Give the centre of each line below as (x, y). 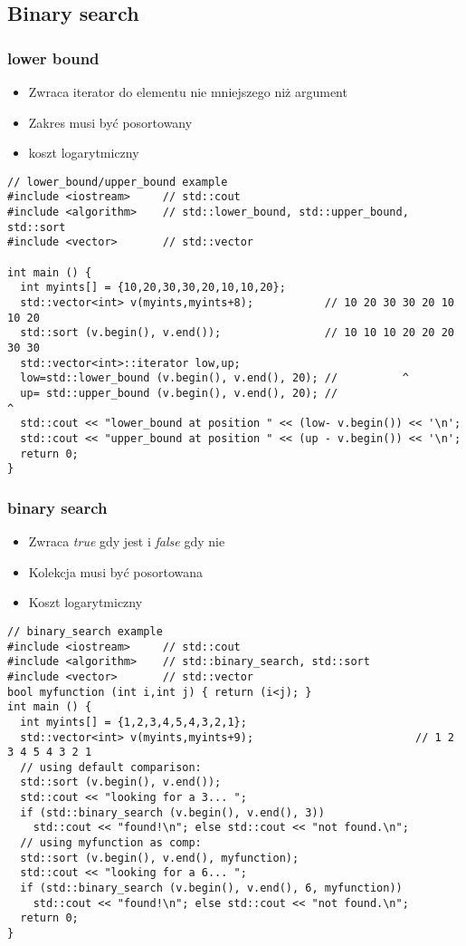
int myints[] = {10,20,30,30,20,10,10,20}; (153, 288)
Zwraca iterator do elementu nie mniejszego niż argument (188, 92)
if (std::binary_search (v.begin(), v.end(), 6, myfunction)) (211, 888)
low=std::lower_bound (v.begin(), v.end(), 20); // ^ (214, 378)
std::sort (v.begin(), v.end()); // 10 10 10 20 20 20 (237, 333)
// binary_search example (85, 631)
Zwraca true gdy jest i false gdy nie (127, 541)
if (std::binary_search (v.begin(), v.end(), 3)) (172, 812)
